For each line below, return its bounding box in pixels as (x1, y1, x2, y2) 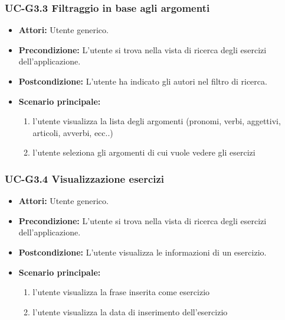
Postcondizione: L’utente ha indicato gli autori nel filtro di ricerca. (18, 75, 267, 87)
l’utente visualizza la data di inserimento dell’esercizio (32, 305, 228, 318)
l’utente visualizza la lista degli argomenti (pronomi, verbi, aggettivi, (32, 115, 281, 127)
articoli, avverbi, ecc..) (32, 126, 113, 138)
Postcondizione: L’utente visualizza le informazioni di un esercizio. (18, 245, 267, 258)
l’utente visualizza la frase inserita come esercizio (32, 286, 210, 298)
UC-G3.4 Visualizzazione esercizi (5, 171, 165, 186)
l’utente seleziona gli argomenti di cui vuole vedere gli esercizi (32, 146, 255, 159)
